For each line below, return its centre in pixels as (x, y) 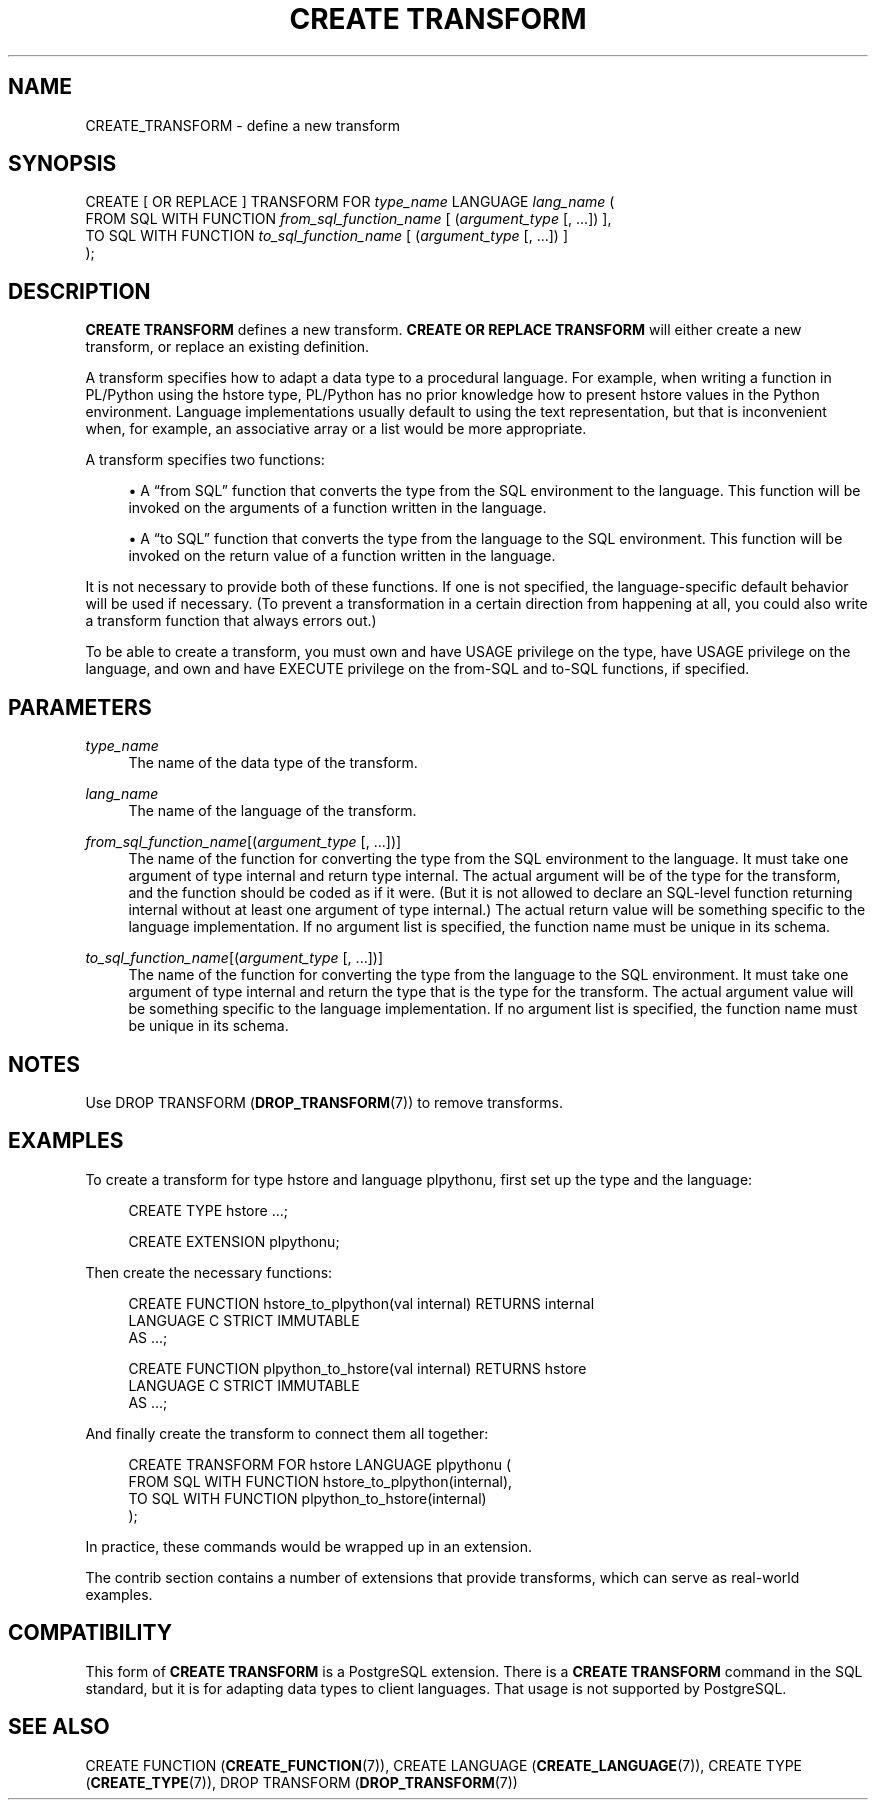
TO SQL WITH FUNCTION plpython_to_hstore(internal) (307, 1498)
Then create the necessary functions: (209, 1272)
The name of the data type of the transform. (273, 763)
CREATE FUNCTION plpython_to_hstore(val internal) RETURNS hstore (357, 1368)
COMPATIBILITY (90, 1633)
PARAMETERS (80, 707)
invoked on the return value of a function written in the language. (342, 556)
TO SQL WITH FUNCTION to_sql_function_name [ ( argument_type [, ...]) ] (327, 236)
